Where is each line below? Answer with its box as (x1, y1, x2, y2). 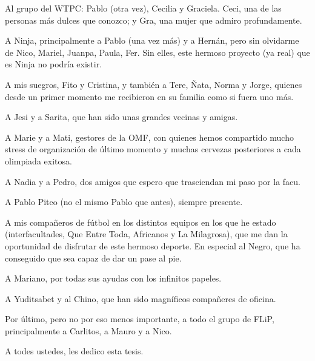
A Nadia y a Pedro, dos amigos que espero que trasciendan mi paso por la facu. (5, 175, 300, 187)
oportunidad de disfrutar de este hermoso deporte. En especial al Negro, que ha (5, 239, 300, 252)
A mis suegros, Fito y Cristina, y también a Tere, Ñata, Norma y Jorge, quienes (5, 78, 302, 90)
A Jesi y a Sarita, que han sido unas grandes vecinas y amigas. (5, 110, 238, 123)
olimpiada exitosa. (5, 154, 72, 167)
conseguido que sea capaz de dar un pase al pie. (5, 251, 182, 264)
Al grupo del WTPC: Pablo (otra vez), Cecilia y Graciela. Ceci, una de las (5, 2, 282, 14)
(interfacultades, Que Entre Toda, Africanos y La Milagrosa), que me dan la (5, 228, 288, 240)
